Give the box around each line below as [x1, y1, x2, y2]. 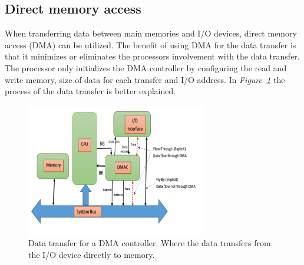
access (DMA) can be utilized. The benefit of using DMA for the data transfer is [5, 38, 296, 51]
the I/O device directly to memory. [28, 248, 155, 260]
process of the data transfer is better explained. [5, 85, 176, 97]
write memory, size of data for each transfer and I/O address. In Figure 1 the [5, 73, 285, 85]
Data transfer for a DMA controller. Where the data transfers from [28, 237, 271, 249]
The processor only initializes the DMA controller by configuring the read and [5, 61, 287, 74]
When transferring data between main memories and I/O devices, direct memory [5, 27, 297, 39]
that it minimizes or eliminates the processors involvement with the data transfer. [5, 50, 300, 62]
